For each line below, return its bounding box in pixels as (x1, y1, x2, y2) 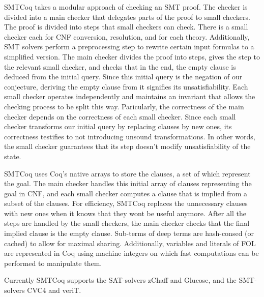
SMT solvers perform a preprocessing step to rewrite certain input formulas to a (4, 41, 254, 52)
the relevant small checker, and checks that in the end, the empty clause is (4, 61, 236, 72)
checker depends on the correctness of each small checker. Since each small (4, 111, 236, 122)
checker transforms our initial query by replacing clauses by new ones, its (4, 121, 232, 132)
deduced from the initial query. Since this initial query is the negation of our (4, 71, 243, 82)
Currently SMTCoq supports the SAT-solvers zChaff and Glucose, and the (4, 275, 237, 285)
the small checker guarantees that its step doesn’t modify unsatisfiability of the (4, 141, 251, 152)
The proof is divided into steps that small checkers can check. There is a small (4, 21, 248, 32)
